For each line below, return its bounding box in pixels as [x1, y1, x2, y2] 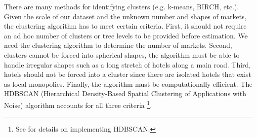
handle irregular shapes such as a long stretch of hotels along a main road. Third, [4, 59, 251, 69]
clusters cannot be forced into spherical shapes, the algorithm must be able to [4, 49, 240, 60]
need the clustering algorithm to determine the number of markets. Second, [4, 40, 232, 50]
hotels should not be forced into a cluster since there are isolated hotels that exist [4, 69, 251, 79]
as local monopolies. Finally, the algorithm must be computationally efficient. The [4, 78, 253, 89]
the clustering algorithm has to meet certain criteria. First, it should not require [4, 21, 247, 31]
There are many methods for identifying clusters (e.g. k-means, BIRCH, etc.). [4, 1, 239, 11]
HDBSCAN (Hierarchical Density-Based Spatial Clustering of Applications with [4, 88, 247, 99]
